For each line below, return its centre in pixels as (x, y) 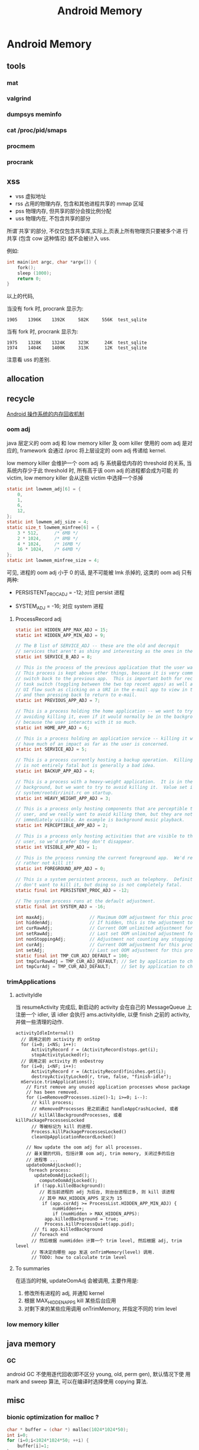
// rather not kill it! (45, 863)
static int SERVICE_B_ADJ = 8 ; (54, 657)
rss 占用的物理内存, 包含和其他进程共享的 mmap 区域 (79, 203)
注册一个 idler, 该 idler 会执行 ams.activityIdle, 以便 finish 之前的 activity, (103, 1014)
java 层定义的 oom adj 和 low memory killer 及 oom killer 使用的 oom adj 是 (97, 443)
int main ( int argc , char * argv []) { (52, 262)
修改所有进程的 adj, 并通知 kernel (64, 1293)
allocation (25, 379)
